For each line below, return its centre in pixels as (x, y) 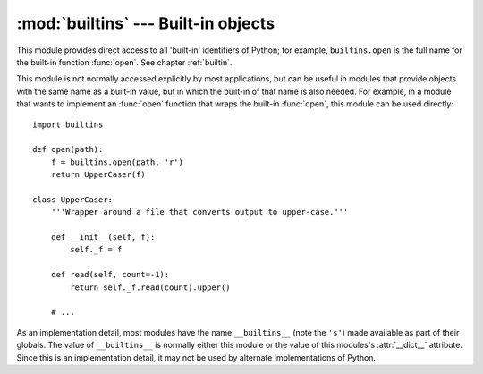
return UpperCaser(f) (98, 175)
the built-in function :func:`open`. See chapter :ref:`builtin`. (124, 62)
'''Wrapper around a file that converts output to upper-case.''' (199, 212)
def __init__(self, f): (103, 238)
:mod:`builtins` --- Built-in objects (146, 23)
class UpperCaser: (73, 200)
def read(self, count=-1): (110, 275)
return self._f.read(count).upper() (151, 287)
